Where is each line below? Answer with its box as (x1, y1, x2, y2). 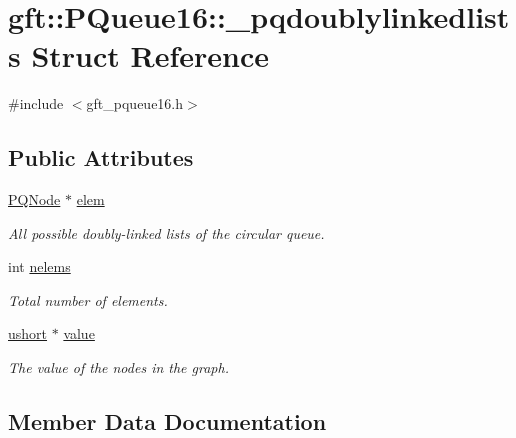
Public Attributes (8, 142, 194, 173)
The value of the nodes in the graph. (8, 357, 229, 378)
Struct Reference (31, 35, 270, 76)
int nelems (8, 256, 71, 277)
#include (8, 93, 64, 114)
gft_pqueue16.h (86, 93, 184, 114)
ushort (8, 323, 48, 344)
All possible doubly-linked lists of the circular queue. (8, 222, 325, 243)
